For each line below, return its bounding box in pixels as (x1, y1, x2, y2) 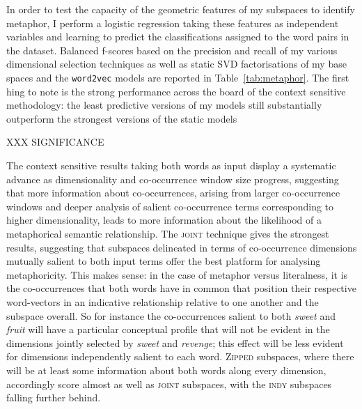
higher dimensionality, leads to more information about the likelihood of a (6, 213, 322, 227)
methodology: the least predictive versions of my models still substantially (6, 98, 322, 112)
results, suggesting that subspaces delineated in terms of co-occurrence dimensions (6, 240, 357, 254)
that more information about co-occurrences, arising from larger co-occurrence (6, 185, 340, 200)
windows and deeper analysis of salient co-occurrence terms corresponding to (6, 199, 334, 213)
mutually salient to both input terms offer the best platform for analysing (6, 254, 321, 268)
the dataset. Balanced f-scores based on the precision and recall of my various (6, 43, 338, 57)
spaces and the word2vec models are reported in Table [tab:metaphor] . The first (6, 70, 349, 84)
